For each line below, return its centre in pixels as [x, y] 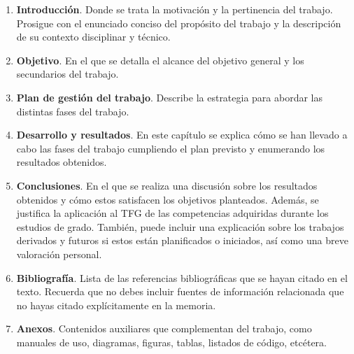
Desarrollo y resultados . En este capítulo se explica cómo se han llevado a [182, 135]
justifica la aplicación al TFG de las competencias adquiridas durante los [172, 213]
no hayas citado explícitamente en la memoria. [116, 305]
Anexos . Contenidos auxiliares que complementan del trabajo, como [164, 328]
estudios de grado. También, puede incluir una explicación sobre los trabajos [180, 226]
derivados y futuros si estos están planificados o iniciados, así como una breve [182, 240]
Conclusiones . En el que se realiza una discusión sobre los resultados [167, 185]
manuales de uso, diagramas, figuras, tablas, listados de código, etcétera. [171, 342]
